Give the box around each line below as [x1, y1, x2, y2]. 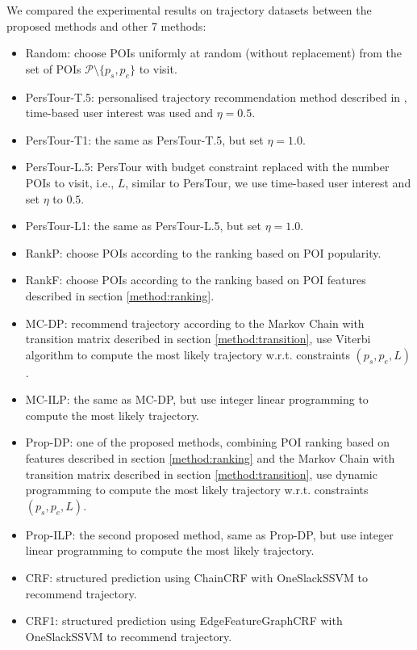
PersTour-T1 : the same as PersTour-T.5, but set [25, 131, 264, 148]
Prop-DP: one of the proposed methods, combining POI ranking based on [25, 434, 390, 451]
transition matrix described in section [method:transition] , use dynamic [25, 465, 377, 482]
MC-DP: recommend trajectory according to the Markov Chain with [25, 314, 365, 331]
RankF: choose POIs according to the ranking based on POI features [25, 271, 366, 288]
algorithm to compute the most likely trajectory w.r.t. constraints [25, 346, 350, 363]
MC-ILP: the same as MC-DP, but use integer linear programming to [25, 391, 369, 408]
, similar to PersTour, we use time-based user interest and [125, 174, 411, 191]
